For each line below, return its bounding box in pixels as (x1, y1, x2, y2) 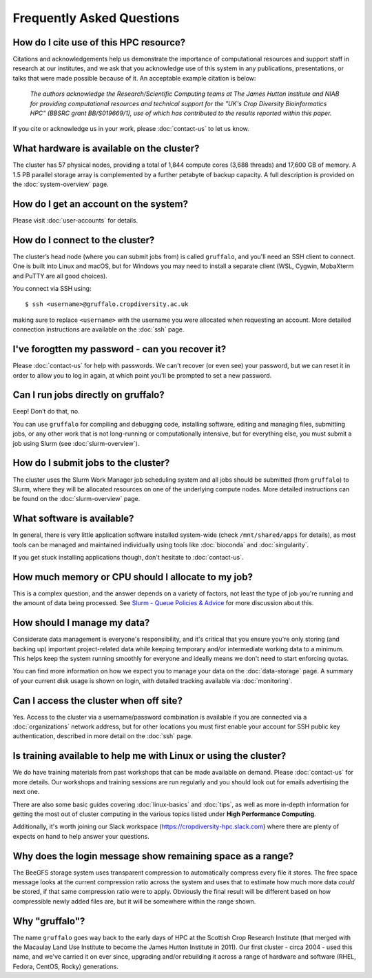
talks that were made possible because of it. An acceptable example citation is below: (12, 74, 256, 82)
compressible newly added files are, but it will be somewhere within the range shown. (12, 897, 256, 906)
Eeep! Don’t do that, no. (12, 407, 81, 416)
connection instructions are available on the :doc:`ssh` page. (12, 325, 185, 334)
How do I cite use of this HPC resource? (12, 37, 186, 48)
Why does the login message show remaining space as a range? (12, 850, 294, 862)
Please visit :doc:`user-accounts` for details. (12, 216, 138, 224)
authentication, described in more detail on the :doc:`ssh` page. (12, 732, 193, 740)
